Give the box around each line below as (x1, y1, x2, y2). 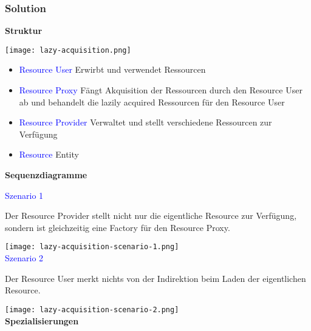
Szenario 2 (5, 252, 44, 264)
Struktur (5, 24, 43, 37)
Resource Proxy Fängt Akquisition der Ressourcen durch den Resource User (19, 84, 302, 96)
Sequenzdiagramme (5, 169, 87, 181)
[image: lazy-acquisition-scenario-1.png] (5, 242, 179, 252)
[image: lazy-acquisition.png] (5, 45, 131, 55)
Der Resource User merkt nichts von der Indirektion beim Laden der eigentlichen (5, 272, 306, 284)
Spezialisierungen (5, 314, 79, 327)
